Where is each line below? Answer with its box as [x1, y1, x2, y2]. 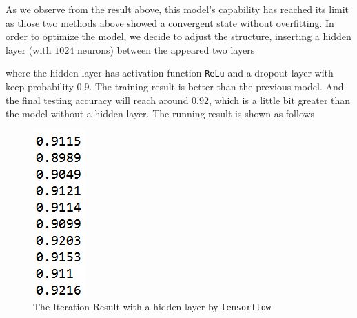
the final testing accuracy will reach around [6, 92, 189, 107]
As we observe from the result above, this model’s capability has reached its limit [6, 2, 349, 16]
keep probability [6, 79, 74, 94]
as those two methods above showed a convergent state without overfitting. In [6, 15, 334, 30]
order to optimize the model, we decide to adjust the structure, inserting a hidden [6, 29, 351, 43]
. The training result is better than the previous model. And [89, 79, 344, 94]
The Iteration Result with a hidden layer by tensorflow [33, 299, 271, 314]
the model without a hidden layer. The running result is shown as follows [6, 106, 315, 121]
